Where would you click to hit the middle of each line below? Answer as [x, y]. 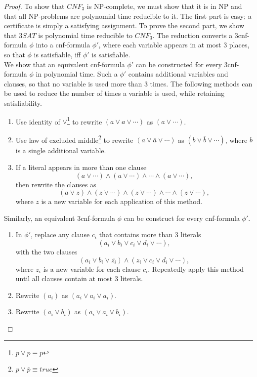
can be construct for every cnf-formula [182, 218]
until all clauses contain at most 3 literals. [79, 278]
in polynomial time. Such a [77, 74]
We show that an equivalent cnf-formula [64, 64]
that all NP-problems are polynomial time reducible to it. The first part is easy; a [128, 16]
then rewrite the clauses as [56, 184]
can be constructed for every [179, 64]
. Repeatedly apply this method [196, 269]
